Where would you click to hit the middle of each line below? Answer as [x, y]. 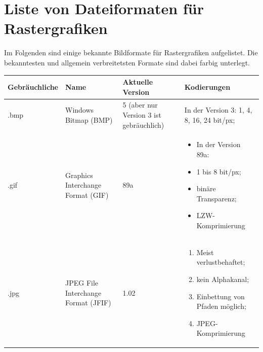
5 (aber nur [140, 105]
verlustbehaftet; [221, 262]
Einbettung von [221, 296]
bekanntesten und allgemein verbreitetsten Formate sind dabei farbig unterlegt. [127, 62]
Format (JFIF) [88, 303]
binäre [206, 188]
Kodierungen [207, 86]
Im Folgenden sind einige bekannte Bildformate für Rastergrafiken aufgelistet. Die [131, 52]
